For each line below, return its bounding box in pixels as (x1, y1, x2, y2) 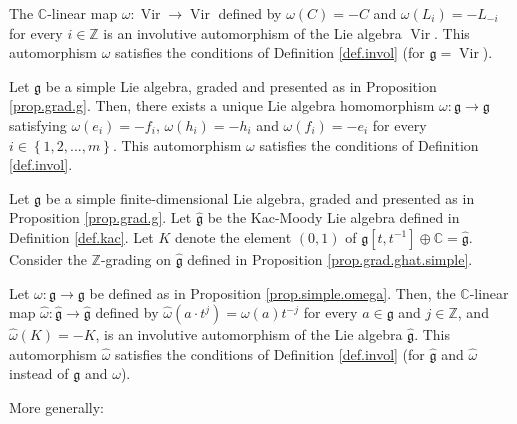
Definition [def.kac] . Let (9, 226, 154, 247)
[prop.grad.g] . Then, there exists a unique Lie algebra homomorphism (9, 95, 435, 116)
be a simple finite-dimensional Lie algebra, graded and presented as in (45, 187, 475, 208)
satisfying (9, 114, 67, 135)
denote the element (174, 226, 292, 247)
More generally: (9, 396, 104, 417)
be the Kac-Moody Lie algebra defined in (207, 207, 460, 228)
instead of (9, 363, 69, 384)
